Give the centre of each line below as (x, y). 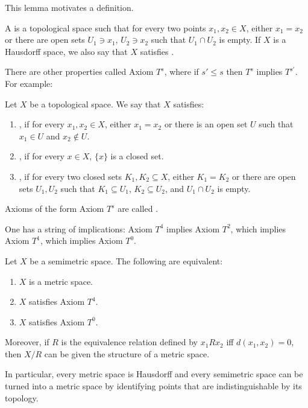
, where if (181, 72)
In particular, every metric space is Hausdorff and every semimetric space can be (154, 374)
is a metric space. (61, 281)
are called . (138, 209)
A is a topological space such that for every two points (105, 27)
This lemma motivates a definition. (69, 7)
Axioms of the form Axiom (55, 209)
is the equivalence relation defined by (130, 342)
